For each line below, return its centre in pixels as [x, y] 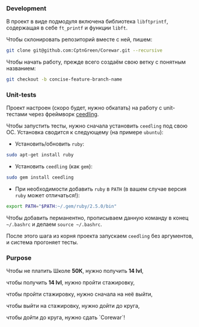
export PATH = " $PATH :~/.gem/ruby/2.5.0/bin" [62, 206]
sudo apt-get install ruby [40, 155]
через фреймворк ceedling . [64, 114]
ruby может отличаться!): [47, 195]
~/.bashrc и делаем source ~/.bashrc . [54, 224]
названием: [21, 69]
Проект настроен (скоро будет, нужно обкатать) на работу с [84, 108]
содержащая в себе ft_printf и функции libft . [67, 28]
